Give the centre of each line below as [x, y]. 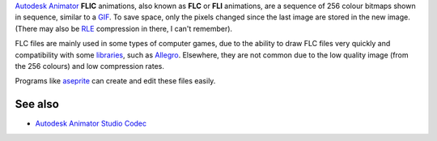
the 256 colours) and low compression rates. [90, 66]
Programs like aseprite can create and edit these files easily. [115, 81]
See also [37, 104]
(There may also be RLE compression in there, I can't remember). [124, 28]
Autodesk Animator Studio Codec [91, 124]
